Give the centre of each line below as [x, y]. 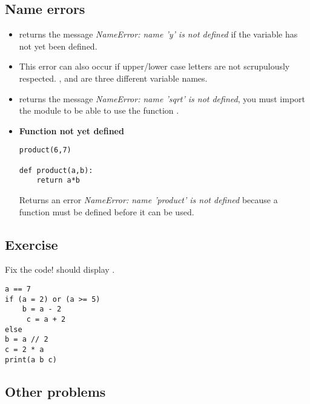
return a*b [58, 181]
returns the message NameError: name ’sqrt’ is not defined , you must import [162, 98]
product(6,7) [45, 150]
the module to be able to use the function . [99, 110]
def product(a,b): [56, 170]
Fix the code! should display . [60, 269]
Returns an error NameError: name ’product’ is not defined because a [148, 199]
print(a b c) [31, 360]
